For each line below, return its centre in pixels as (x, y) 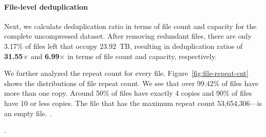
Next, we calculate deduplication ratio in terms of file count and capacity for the (130, 26)
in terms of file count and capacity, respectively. (142, 56)
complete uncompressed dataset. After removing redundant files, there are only (128, 36)
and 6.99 (45, 56)
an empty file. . (28, 113)
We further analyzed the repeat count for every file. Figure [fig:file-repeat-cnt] (126, 73)
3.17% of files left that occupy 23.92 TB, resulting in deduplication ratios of (124, 46)
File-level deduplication (46, 6)
